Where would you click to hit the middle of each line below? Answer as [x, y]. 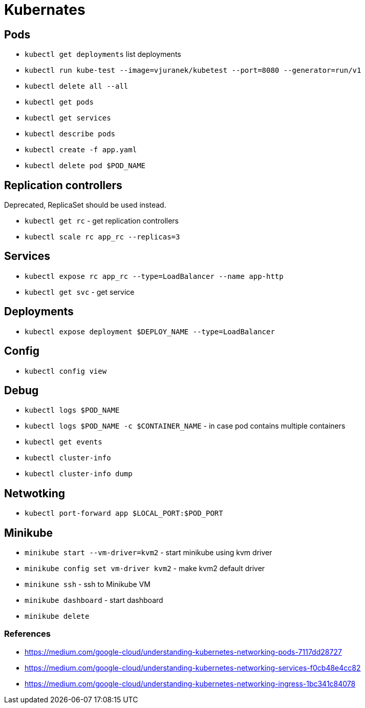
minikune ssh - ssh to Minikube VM [88, 584]
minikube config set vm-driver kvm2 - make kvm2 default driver [145, 569]
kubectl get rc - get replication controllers [102, 221]
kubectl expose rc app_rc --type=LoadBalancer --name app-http [154, 276]
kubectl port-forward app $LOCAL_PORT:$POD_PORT [124, 513]
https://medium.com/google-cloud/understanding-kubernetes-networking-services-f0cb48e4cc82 [193, 667]
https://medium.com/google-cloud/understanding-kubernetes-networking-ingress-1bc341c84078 [190, 683]
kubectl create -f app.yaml [81, 150]
